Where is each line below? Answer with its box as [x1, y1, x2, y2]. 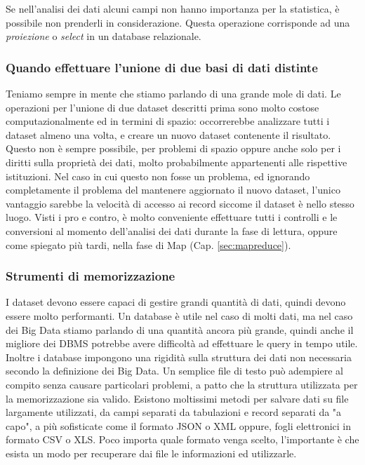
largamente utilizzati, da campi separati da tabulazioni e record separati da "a [6, 405, 342, 419]
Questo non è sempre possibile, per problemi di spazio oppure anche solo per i [6, 141, 341, 156]
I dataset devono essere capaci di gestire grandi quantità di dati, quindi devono [6, 295, 346, 309]
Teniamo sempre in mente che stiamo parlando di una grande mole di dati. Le [6, 86, 341, 100]
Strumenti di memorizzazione [6, 267, 175, 285]
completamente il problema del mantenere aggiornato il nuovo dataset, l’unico [6, 182, 340, 197]
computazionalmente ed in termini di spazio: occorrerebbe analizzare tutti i [6, 114, 330, 128]
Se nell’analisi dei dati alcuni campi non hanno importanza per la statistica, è [6, 1, 340, 15]
